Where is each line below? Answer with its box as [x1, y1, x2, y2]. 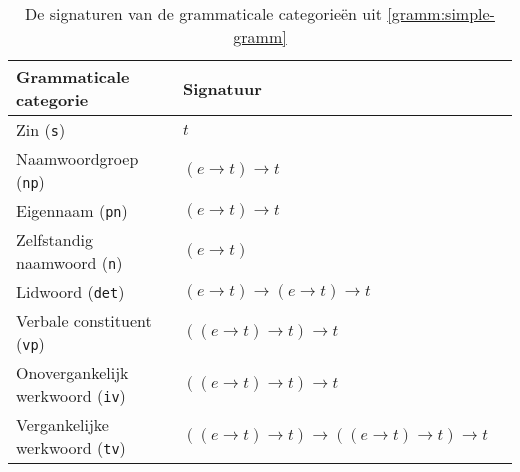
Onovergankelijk [16, 361, 129, 384]
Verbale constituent [16, 309, 152, 332]
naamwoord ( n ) [16, 251, 123, 274]
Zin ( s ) [16, 118, 66, 141]
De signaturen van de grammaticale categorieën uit [25, 2, 382, 25]
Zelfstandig [16, 228, 93, 251]
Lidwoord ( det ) [16, 280, 125, 303]
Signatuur [182, 76, 262, 100]
